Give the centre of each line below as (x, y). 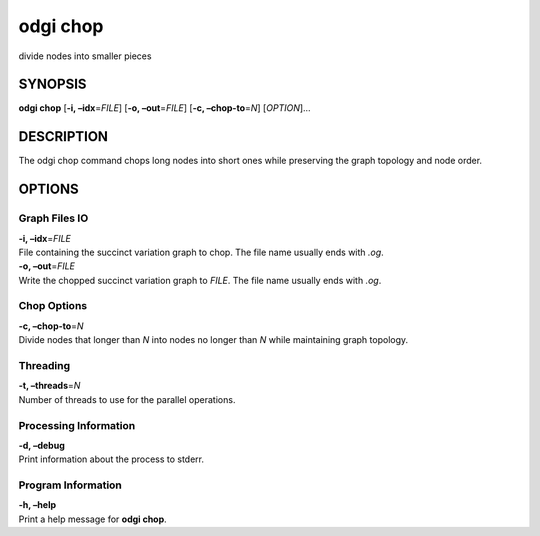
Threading (44, 365)
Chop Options (53, 306)
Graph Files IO (53, 218)
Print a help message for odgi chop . (92, 519)
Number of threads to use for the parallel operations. (127, 399)
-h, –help (37, 505)
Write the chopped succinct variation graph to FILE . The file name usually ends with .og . (200, 280)
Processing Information (77, 425)
